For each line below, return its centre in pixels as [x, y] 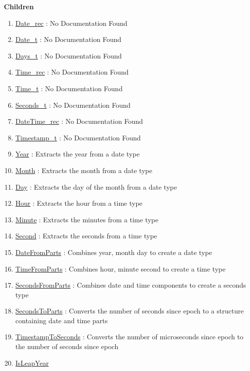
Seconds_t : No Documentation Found [73, 105]
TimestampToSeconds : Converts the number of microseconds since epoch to [129, 337]
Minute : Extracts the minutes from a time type [87, 219]
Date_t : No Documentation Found [68, 39]
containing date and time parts [62, 320]
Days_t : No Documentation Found [69, 55]
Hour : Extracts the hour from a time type [79, 203]
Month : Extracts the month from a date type [84, 170]
